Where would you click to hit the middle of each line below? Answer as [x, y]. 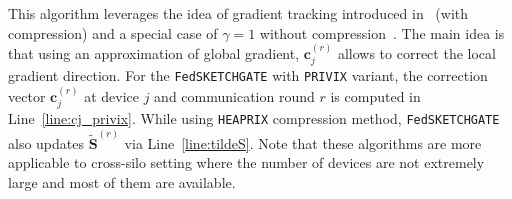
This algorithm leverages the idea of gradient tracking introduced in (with [238, 13]
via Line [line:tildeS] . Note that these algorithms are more [303, 142]
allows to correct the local [416, 53]
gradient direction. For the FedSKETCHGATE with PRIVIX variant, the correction [248, 75]
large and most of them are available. [122, 181]
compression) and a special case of [113, 32]
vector [27, 95]
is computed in [375, 95]
